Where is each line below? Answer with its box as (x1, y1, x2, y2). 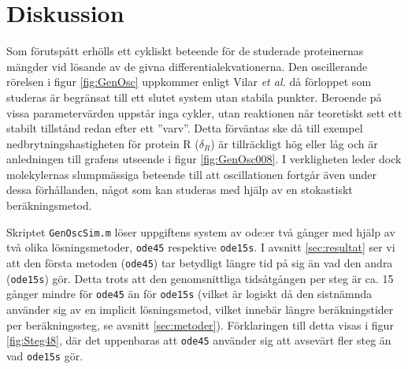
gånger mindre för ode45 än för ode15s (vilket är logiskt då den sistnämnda (6, 285, 373, 302)
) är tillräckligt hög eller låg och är (210, 135, 378, 151)
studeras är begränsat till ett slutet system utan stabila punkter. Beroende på (6, 88, 382, 105)
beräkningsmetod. (6, 197, 92, 214)
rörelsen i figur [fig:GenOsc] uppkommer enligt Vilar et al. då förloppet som (6, 73, 372, 90)
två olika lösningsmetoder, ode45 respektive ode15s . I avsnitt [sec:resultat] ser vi (6, 239, 395, 255)
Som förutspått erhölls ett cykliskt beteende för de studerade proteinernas (6, 43, 364, 59)
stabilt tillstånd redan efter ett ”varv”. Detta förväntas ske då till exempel (6, 120, 363, 136)
